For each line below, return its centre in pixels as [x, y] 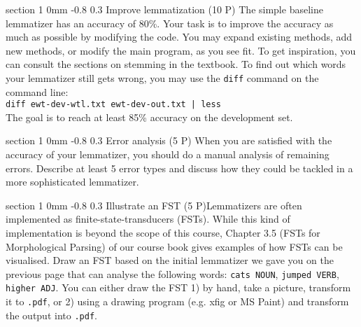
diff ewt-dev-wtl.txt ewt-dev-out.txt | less [113, 105]
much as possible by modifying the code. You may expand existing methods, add [179, 37]
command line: [37, 91]
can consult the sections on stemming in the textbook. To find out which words [176, 64]
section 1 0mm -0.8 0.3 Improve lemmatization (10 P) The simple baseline [164, 9]
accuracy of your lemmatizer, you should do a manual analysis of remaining [168, 154]
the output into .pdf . [51, 315]
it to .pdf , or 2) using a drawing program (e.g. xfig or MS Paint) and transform [177, 301]
